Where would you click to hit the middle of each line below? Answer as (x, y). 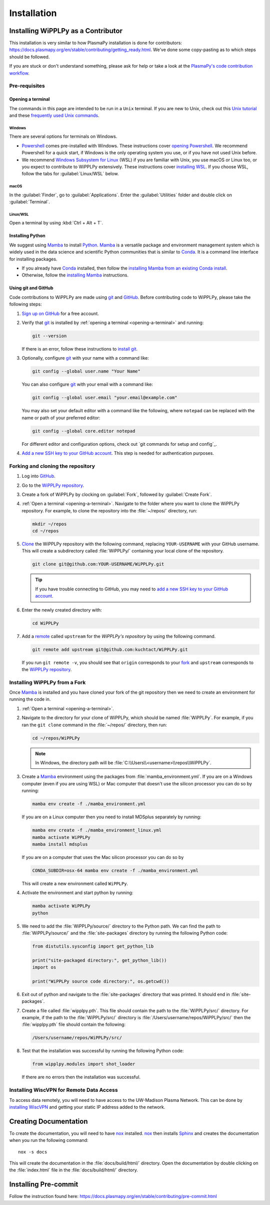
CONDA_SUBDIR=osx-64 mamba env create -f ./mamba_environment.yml (115, 870)
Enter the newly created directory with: (62, 610)
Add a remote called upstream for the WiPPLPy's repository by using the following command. (119, 636)
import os (44, 967)
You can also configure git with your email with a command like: (87, 384)
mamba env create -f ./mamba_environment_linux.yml (97, 830)
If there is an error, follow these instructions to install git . (80, 349)
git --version (49, 336)
